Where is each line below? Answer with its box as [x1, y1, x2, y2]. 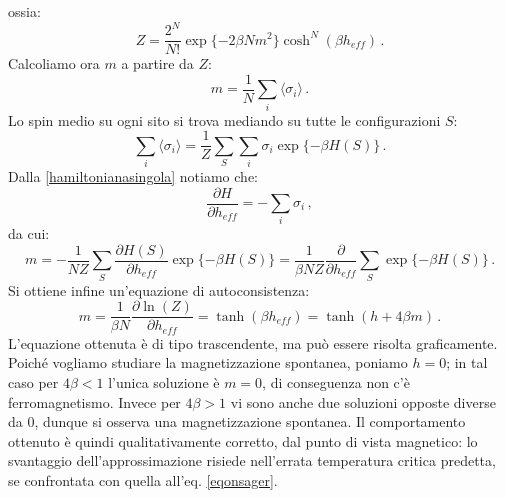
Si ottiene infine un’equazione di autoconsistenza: [8, 279, 310, 300]
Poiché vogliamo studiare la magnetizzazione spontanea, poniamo [8, 352, 408, 373]
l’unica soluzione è [108, 372, 220, 393]
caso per [8, 372, 59, 393]
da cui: [8, 223, 50, 244]
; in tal [446, 352, 488, 373]
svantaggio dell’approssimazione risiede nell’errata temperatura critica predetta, [8, 450, 496, 471]
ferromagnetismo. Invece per [8, 391, 181, 412]
